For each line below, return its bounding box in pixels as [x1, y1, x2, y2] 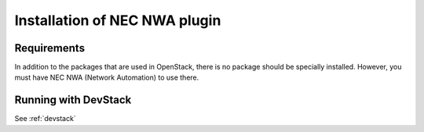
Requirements [14, 41, 86, 55]
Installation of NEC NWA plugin [14, 12, 221, 29]
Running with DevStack [14, 94, 132, 107]
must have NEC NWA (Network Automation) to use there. [14, 73, 199, 82]
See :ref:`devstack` [14, 114, 76, 123]
